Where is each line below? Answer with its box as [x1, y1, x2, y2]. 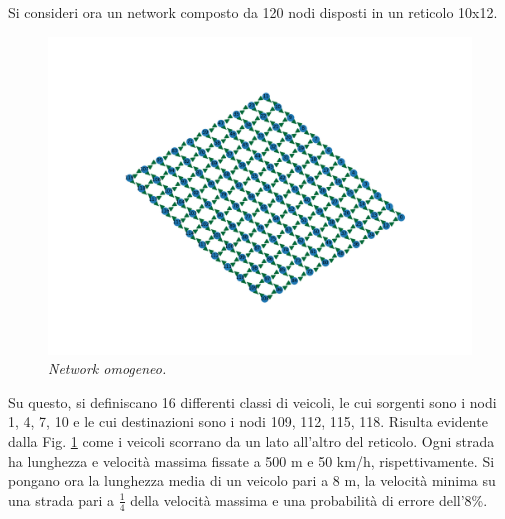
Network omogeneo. [48, 358, 167, 379]
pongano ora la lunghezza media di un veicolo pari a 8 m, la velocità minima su [8, 470, 496, 491]
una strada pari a [8, 489, 114, 510]
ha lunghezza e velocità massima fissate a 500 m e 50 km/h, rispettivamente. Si [8, 450, 495, 471]
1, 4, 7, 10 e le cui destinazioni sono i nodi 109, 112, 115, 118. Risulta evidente [8, 411, 488, 432]
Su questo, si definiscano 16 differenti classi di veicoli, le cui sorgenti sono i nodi [8, 391, 497, 412]
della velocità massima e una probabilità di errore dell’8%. [130, 489, 488, 510]
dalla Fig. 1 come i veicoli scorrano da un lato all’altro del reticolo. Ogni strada [8, 430, 495, 451]
